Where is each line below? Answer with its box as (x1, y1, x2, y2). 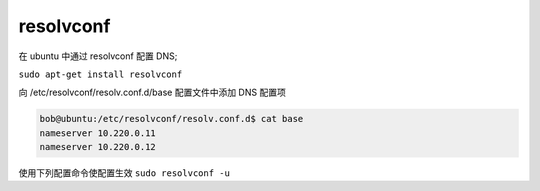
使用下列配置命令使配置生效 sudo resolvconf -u (18, 167, 230, 179)
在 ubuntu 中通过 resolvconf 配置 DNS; (18, 50, 178, 62)
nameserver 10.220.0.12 (39, 141, 157, 153)
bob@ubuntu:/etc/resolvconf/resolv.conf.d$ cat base (39, 113, 304, 125)
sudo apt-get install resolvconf (18, 68, 183, 80)
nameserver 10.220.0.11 (39, 127, 157, 139)
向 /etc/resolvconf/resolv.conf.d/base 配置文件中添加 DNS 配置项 (18, 86, 287, 99)
